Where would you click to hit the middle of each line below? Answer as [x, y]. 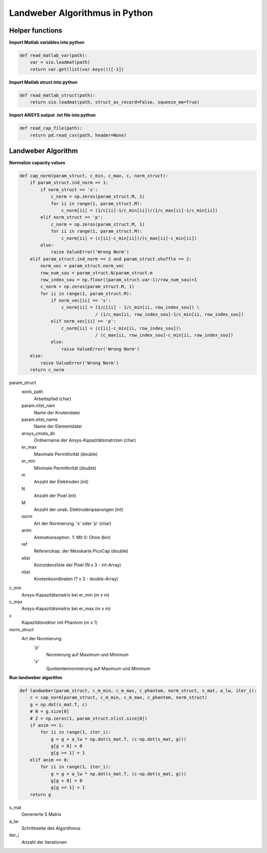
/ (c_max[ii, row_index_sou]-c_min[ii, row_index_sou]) [164, 335]
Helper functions [36, 30]
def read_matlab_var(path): [53, 55]
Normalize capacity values [37, 163]
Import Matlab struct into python [43, 82]
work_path [32, 392]
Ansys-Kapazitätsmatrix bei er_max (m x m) [66, 608]
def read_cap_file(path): [51, 128]
